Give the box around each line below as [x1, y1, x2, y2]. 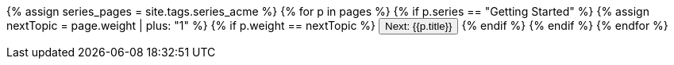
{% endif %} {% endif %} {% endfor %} [461, 19, 668, 32]
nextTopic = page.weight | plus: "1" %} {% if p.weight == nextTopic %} [6, 19, 376, 32]
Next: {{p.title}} [385, 20, 453, 32]
